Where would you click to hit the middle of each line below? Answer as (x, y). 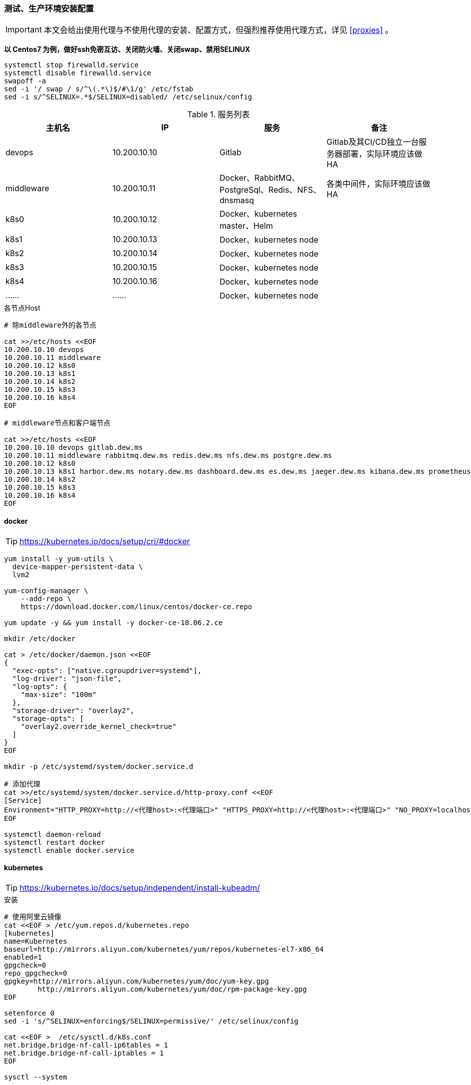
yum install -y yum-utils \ (59, 558)
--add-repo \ (46, 598)
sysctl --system (36, 1077)
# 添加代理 (22, 784)
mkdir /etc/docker (40, 638)
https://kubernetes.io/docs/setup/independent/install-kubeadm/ (140, 888)
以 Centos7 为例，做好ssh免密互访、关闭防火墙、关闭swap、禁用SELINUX (127, 49)
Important (24, 30)
